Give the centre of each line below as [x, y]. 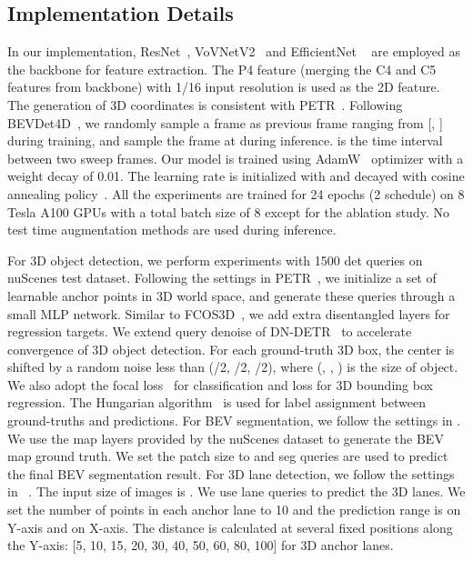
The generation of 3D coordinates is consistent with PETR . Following [205, 104]
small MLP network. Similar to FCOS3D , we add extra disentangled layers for [229, 313]
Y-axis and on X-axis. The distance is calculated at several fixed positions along [230, 527]
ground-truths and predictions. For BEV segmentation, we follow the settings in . [234, 421]
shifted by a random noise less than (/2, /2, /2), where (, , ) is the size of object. [233, 367]
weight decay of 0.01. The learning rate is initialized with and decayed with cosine [236, 176]
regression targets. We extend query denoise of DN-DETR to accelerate [210, 331]
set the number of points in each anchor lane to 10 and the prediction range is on [234, 510]
